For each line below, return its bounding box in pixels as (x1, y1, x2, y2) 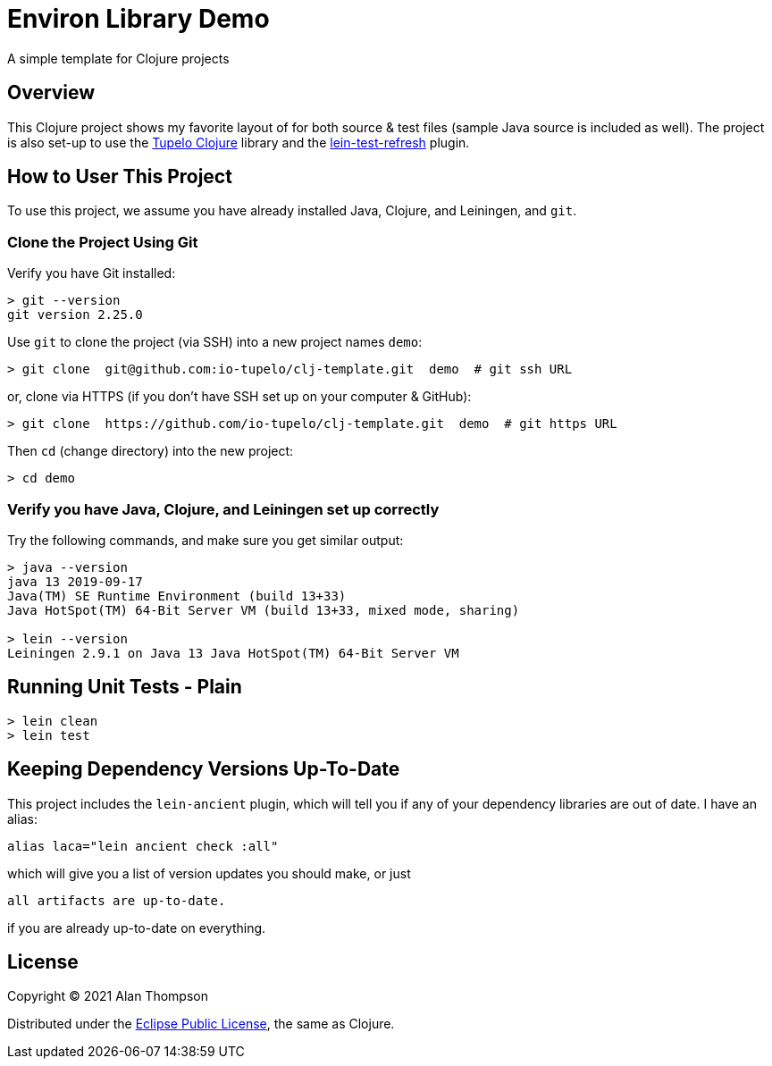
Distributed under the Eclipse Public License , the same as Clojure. (7, 1016, 395, 1032)
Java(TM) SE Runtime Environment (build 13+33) (7, 588, 347, 603)
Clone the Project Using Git (7, 232, 198, 251)
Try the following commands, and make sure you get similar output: (7, 532, 404, 548)
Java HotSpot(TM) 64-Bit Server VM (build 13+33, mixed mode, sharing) (7, 602, 520, 617)
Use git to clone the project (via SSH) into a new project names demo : (7, 334, 423, 350)
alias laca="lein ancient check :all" (7, 838, 279, 853)
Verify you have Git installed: (7, 265, 176, 281)
